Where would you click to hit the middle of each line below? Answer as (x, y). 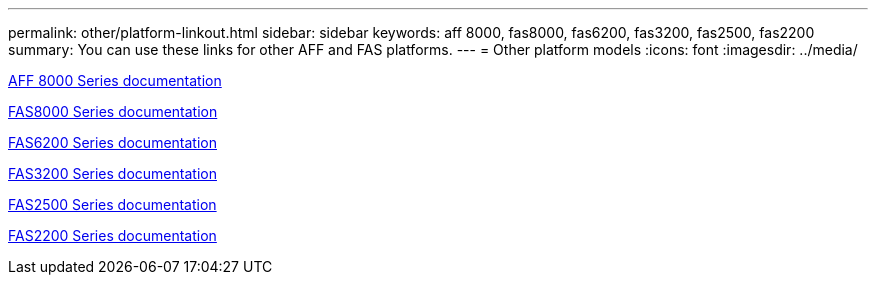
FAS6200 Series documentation (112, 142)
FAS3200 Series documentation (112, 173)
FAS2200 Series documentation (112, 235)
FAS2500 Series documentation (112, 204)
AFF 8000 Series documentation (115, 80)
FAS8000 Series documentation (113, 111)
